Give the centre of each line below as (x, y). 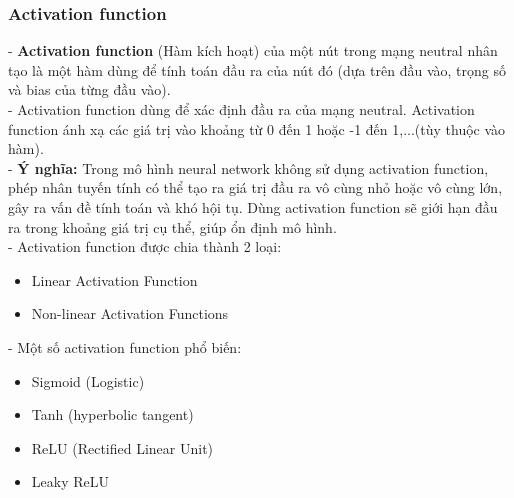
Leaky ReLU (70, 481)
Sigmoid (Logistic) (88, 380)
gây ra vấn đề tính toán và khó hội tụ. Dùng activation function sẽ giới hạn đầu (253, 206)
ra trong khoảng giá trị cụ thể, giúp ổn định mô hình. (172, 226)
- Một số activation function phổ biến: (125, 346)
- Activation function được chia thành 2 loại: (145, 246)
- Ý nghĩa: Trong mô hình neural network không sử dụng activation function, (248, 167)
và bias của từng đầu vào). (89, 89)
